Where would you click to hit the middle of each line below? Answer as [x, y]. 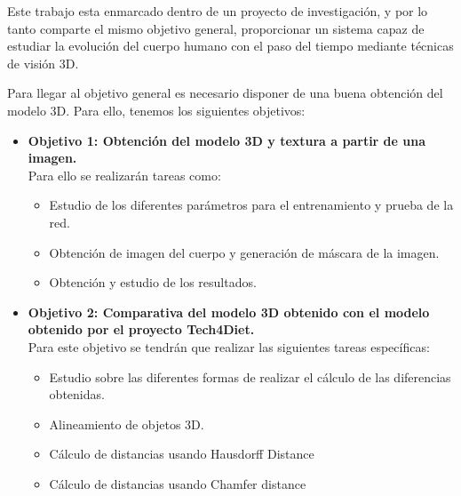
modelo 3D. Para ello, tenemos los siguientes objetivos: [156, 110]
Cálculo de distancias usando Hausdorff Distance [182, 454]
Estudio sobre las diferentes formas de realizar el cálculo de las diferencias [250, 376]
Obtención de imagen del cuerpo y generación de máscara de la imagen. [244, 252]
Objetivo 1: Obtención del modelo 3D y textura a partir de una [227, 140]
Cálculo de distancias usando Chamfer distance [178, 483]
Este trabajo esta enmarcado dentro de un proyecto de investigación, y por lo [218, 11]
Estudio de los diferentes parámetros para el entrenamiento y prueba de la [251, 205]
